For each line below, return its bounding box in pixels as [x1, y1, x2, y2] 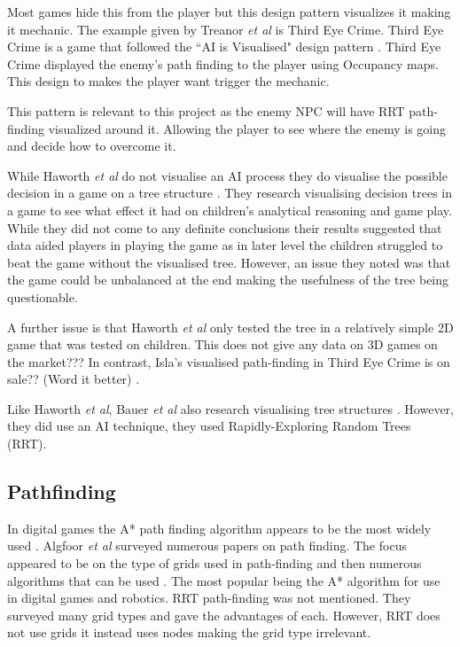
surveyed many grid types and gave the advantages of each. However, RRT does [7, 605, 441, 624]
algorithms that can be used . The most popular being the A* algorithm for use [7, 571, 441, 589]
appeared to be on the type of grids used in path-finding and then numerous [7, 554, 422, 573]
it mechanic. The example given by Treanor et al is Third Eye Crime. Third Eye [7, 19, 444, 38]
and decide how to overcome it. [7, 136, 176, 155]
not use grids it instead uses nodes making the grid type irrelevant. [7, 623, 371, 642]
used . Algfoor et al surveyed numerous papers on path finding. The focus [7, 536, 407, 555]
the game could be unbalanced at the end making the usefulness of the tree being [7, 270, 449, 289]
